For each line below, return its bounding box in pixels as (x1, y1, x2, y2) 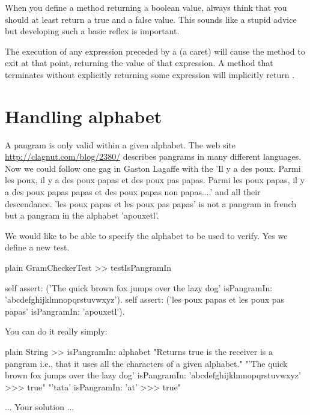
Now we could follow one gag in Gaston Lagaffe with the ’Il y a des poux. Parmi (5, 162, 301, 174)
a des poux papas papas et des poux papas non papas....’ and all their (5, 186, 261, 198)
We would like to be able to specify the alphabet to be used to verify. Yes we (5, 229, 288, 241)
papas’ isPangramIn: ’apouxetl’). (5, 304, 125, 317)
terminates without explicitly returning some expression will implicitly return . (5, 68, 295, 80)
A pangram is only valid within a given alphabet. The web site (5, 138, 236, 151)
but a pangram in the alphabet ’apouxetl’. (5, 209, 159, 222)
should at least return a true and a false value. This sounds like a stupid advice (5, 13, 297, 25)
